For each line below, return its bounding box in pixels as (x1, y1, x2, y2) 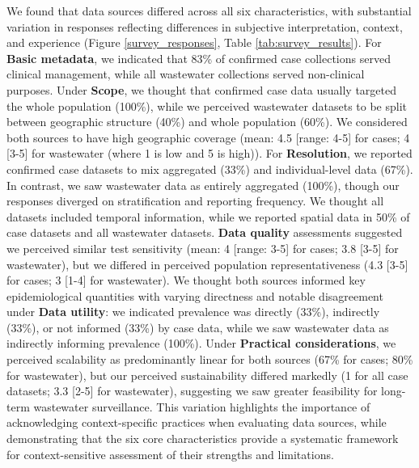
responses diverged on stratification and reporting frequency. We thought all (6, 192, 384, 209)
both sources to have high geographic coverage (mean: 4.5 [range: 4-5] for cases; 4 (6, 129, 410, 145)
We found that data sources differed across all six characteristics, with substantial (6, 2, 412, 19)
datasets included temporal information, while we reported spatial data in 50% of (6, 208, 410, 225)
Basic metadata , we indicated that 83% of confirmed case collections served (6, 49, 391, 66)
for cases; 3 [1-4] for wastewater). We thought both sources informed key (6, 272, 366, 289)
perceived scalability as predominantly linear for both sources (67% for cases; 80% (6, 351, 413, 368)
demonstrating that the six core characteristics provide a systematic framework (6, 430, 399, 447)
